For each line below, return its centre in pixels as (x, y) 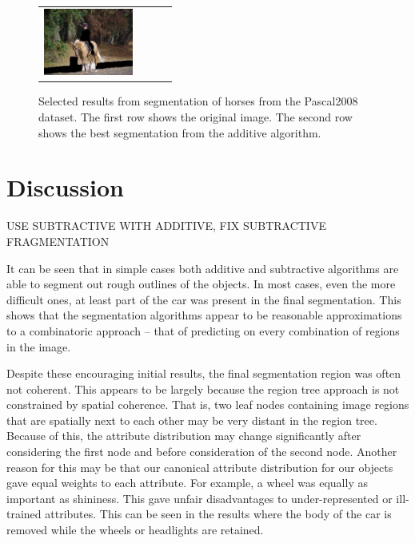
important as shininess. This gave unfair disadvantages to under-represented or (200, 498)
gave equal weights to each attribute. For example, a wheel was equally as (187, 483)
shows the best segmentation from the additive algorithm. (180, 132)
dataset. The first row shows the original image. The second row (196, 117)
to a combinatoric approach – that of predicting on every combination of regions (203, 330)
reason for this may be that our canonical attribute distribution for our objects (200, 467)
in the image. (39, 346)
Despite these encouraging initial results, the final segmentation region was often (204, 373)
